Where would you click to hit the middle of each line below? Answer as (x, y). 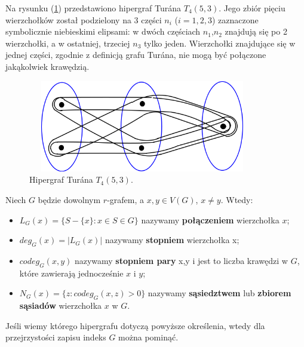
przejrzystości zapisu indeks (56, 337)
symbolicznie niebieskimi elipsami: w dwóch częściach (103, 31)
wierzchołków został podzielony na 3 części (84, 19)
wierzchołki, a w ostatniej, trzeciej (68, 43)
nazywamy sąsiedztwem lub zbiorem (219, 293)
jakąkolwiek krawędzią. (47, 66)
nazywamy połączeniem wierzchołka (210, 219)
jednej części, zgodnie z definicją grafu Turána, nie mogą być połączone (136, 55)
